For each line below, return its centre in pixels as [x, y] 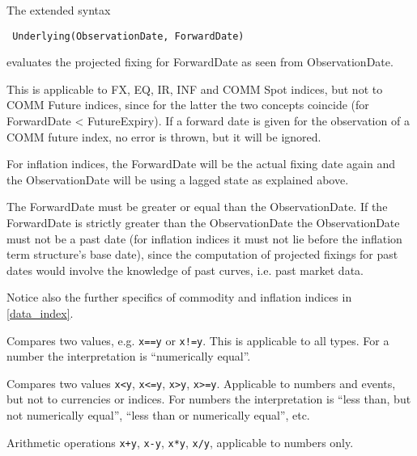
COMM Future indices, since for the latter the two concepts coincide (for [188, 105]
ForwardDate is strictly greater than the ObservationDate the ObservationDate [203, 222]
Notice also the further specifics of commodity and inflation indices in [179, 297]
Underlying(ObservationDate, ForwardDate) [128, 36]
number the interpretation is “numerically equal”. [129, 356]
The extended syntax [59, 10]
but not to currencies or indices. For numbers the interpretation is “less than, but [209, 399]
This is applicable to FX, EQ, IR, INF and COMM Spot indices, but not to [195, 89]
